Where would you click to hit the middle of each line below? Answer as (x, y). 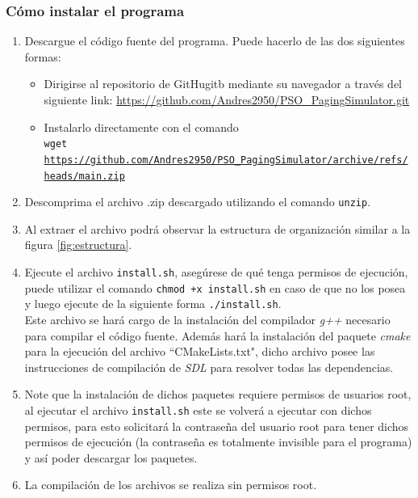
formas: (43, 56)
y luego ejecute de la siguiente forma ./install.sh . (153, 304)
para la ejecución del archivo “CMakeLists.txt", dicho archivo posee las (200, 351)
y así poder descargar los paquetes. (111, 457)
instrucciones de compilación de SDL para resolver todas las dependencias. (209, 367)
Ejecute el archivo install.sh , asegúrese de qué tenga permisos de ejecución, (216, 272)
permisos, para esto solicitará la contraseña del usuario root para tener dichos (217, 426)
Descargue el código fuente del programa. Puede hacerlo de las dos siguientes (215, 41)
